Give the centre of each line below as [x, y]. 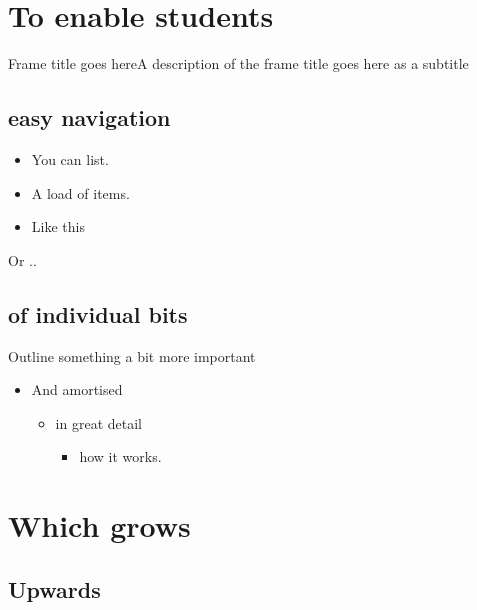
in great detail [98, 422]
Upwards [54, 588]
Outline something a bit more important [132, 355]
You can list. [70, 158]
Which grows [99, 525]
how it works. [120, 456]
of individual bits [98, 313]
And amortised [77, 389]
